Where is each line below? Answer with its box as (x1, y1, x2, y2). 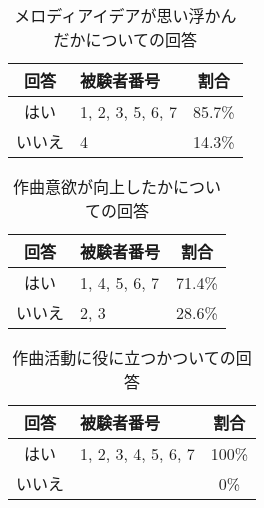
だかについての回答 (53, 28, 198, 51)
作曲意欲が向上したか (12, 175, 173, 198)
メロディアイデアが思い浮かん (14, 4, 237, 27)
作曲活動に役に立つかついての (12, 346, 236, 369)
